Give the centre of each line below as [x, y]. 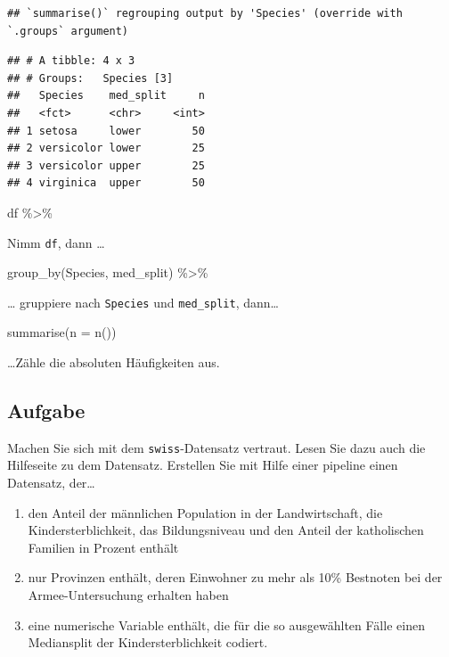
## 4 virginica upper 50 [106, 183]
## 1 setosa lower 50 [106, 131]
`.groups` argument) [68, 31]
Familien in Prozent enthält [103, 547]
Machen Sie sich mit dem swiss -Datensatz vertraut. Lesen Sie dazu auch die [216, 447]
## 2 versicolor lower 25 [106, 148]
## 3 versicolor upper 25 [106, 165]
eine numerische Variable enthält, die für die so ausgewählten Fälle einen [226, 624]
